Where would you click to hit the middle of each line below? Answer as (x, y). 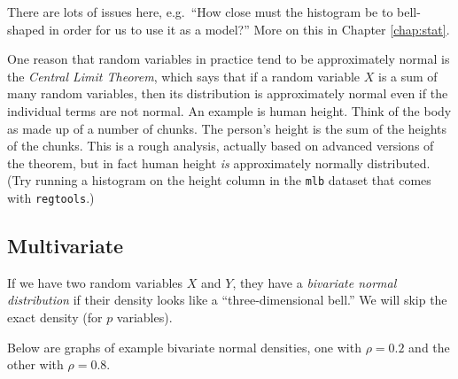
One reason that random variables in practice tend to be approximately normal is (229, 59)
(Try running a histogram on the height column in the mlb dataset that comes (219, 180)
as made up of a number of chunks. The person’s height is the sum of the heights (227, 128)
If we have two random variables (95, 282)
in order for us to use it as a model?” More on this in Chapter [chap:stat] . (249, 29)
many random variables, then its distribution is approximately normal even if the (228, 93)
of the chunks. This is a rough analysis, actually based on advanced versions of (221, 146)
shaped (26, 29)
